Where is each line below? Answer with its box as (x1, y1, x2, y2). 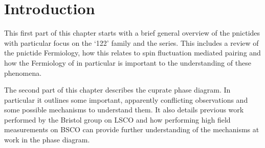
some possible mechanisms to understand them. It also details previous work (4, 104, 244, 115)
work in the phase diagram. (4, 134, 90, 145)
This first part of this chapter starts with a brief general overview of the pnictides (4, 27, 260, 38)
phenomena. (4, 67, 42, 78)
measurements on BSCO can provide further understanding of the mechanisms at (4, 124, 259, 135)
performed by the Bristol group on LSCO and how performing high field (4, 114, 231, 125)
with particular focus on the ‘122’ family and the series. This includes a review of (4, 37, 259, 48)
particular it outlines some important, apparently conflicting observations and (4, 94, 248, 105)
